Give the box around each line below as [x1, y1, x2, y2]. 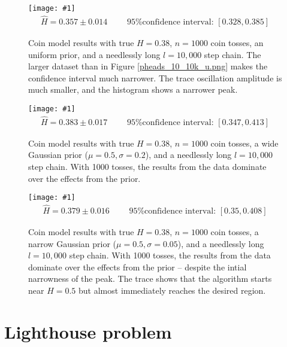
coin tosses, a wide [210, 136, 279, 149]
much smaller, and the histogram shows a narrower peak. [28, 83, 238, 96]
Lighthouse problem [4, 319, 172, 343]
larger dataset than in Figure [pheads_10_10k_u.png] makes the [28, 60, 268, 72]
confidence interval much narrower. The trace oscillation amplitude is [28, 71, 282, 84]
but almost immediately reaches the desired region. [78, 284, 266, 297]
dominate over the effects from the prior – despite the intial [28, 260, 247, 273]
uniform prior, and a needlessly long [28, 48, 161, 60]
